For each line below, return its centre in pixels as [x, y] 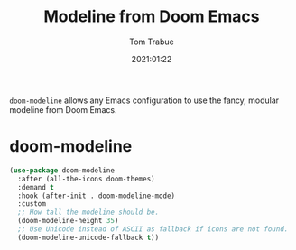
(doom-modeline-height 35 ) [68, 221]
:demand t [36, 187]
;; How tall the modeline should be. [88, 213]
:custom [32, 204]
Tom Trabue [152, 42]
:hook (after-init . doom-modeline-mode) [97, 196]
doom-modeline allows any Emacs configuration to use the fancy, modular [144, 100]
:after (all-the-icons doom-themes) [86, 179]
